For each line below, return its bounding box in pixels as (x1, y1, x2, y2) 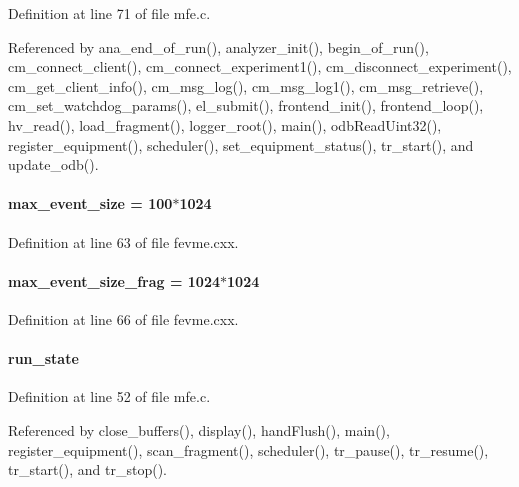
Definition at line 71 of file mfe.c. (8, 3, 211, 23)
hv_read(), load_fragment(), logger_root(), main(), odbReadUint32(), (8, 114, 442, 135)
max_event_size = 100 (8, 193, 173, 214)
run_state (8, 348, 79, 369)
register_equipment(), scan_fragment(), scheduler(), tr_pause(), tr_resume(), (8, 439, 489, 460)
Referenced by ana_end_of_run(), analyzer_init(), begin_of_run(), (8, 36, 429, 57)
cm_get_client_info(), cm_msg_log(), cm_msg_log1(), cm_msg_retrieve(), (8, 75, 484, 96)
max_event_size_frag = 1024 (8, 270, 221, 291)
